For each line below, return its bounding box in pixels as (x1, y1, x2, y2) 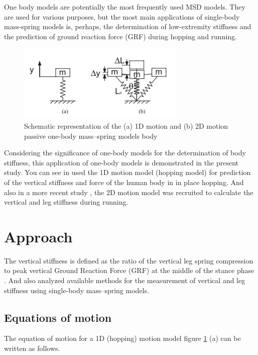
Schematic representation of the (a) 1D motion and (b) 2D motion (24, 120, 228, 131)
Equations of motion (4, 309, 112, 325)
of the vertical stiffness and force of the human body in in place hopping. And (4, 176, 244, 187)
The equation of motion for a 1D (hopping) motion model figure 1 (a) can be (4, 333, 241, 343)
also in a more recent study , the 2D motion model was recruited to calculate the (4, 187, 253, 197)
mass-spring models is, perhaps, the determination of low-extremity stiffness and (4, 21, 251, 32)
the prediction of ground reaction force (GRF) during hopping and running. (4, 31, 237, 41)
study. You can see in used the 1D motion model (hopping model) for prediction (4, 167, 251, 178)
